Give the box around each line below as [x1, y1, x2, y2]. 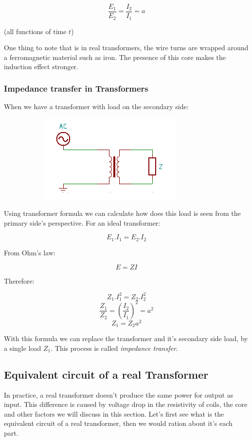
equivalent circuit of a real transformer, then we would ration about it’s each [4, 418, 233, 428]
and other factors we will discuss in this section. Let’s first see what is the [4, 408, 224, 419]
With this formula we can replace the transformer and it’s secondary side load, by [4, 333, 248, 344]
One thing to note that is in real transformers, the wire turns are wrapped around [4, 42, 249, 53]
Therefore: [4, 275, 35, 286]
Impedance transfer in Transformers [4, 82, 148, 94]
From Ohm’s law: [4, 247, 55, 257]
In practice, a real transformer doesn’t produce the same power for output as [4, 389, 234, 400]
